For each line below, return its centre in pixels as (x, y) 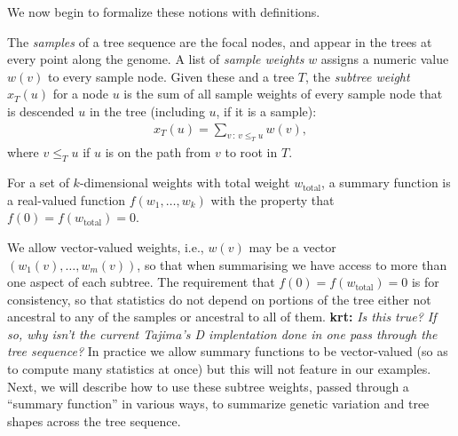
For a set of (38, 182)
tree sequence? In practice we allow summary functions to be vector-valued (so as (228, 351)
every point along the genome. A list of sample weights (156, 59)
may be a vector (292, 246)
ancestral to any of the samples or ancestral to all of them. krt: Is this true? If (222, 317)
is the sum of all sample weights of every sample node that (283, 94)
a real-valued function (67, 199)
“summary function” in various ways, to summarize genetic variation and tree (218, 404)
